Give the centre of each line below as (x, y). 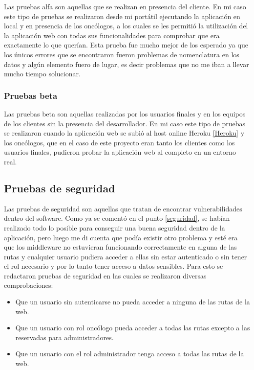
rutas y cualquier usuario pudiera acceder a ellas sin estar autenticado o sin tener (126, 256)
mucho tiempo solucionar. (42, 74)
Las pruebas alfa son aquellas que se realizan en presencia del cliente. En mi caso (125, 6)
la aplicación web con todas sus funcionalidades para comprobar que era (112, 35)
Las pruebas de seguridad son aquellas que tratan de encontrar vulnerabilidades (123, 208)
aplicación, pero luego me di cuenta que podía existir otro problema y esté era (121, 237)
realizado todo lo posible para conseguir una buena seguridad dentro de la (115, 227)
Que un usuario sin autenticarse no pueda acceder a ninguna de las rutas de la (133, 302)
